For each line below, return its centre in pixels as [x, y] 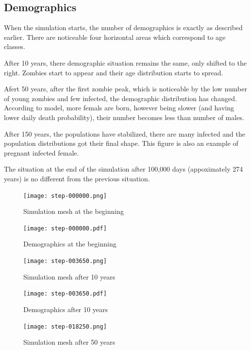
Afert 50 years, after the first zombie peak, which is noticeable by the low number [125, 89]
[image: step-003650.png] [65, 261]
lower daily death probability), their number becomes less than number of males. [124, 117]
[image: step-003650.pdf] [65, 294]
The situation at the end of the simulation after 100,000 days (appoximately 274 [124, 169]
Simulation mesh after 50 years [69, 342]
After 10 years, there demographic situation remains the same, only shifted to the [125, 62]
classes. [15, 46]
